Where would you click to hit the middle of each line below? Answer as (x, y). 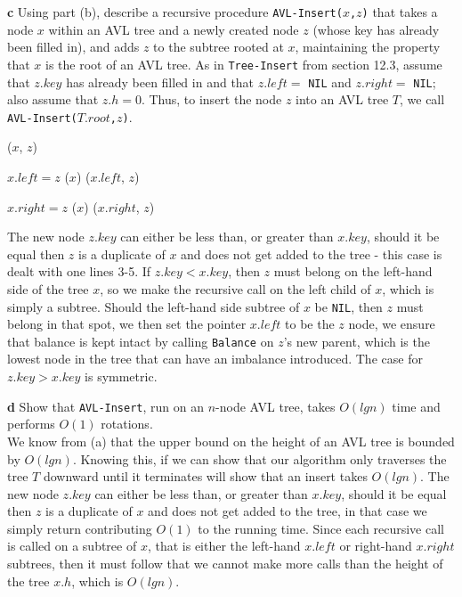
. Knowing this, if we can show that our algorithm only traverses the (259, 458)
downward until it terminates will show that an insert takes (205, 476)
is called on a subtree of (72, 546)
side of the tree (48, 288)
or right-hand (376, 546)
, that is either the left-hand (224, 546)
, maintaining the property (368, 47)
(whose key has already (376, 29)
